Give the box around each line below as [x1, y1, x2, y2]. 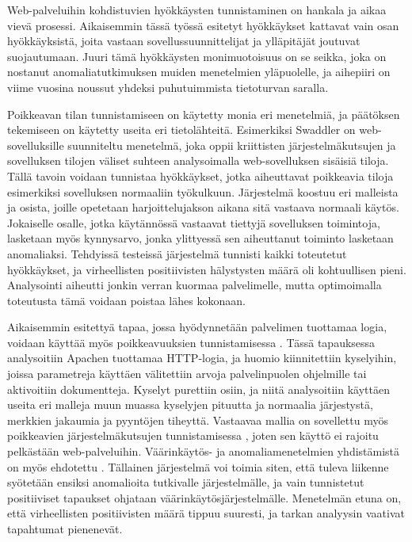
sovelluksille [7, 136, 64, 153]
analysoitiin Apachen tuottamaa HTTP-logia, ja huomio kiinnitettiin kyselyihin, [7, 349, 397, 366]
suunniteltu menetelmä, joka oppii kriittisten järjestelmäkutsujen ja [67, 136, 396, 153]
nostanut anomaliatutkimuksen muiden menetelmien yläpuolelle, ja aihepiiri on [7, 63, 391, 80]
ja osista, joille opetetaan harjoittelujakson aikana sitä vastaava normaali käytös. [7, 199, 399, 216]
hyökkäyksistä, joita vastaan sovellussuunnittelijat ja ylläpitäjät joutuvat [7, 32, 360, 49]
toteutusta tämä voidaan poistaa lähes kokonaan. [7, 292, 246, 308]
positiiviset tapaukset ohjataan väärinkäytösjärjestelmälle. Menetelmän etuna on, [7, 489, 402, 506]
